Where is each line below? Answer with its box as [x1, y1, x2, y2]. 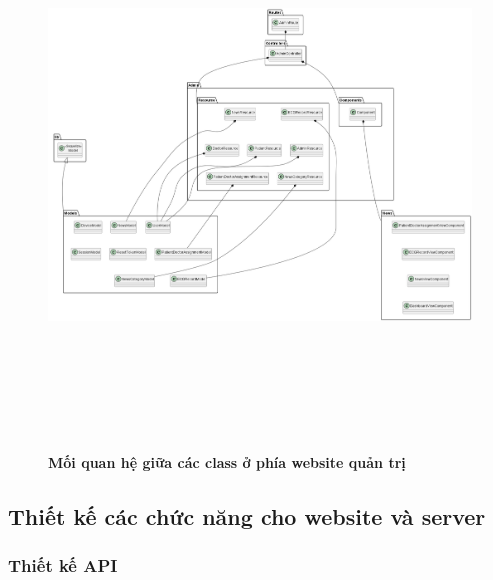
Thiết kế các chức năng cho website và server [8, 500, 486, 531]
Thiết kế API [8, 552, 118, 577]
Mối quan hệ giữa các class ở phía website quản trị [48, 451, 406, 472]
